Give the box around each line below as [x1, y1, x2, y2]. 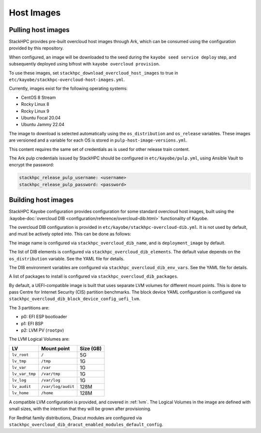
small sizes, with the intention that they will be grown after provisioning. [9, 406, 152, 412]
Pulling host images [9, 26, 70, 34]
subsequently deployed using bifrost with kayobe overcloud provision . [9, 61, 160, 67]
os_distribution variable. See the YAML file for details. [9, 256, 125, 261]
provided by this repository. [9, 45, 64, 51]
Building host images [9, 196, 74, 204]
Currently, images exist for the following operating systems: [9, 85, 128, 92]
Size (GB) [80, 345, 102, 352]
